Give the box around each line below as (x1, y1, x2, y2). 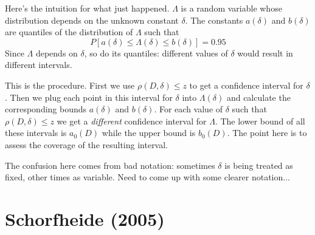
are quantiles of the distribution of (5, 26, 133, 38)
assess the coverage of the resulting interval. (5, 138, 168, 151)
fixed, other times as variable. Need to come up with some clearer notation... (5, 171, 290, 183)
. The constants (185, 13, 243, 26)
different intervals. (5, 58, 72, 71)
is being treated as (224, 158, 293, 171)
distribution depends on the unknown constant (5, 13, 179, 26)
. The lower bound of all (215, 114, 305, 127)
